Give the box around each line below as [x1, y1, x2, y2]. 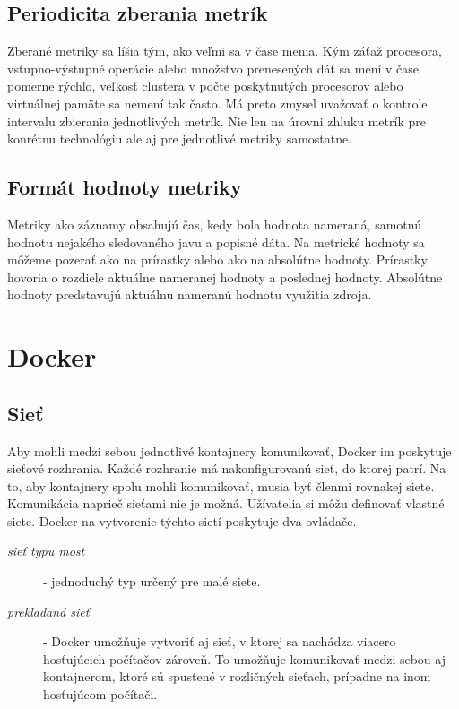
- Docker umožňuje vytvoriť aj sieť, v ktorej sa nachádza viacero [43, 632, 396, 651]
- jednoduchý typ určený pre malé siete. [43, 572, 261, 591]
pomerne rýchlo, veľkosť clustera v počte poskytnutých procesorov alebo [7, 76, 403, 95]
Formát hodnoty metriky [7, 173, 242, 201]
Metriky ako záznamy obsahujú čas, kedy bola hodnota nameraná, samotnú [7, 214, 421, 233]
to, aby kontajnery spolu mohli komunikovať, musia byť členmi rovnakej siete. [7, 476, 435, 495]
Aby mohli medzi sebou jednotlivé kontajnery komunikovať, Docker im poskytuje [7, 441, 452, 460]
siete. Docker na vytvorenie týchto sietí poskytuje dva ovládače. [7, 511, 357, 530]
